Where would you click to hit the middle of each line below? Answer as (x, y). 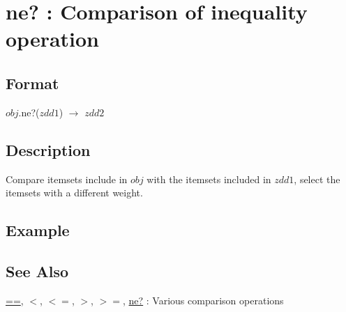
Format (32, 83)
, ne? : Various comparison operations (203, 300)
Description (48, 149)
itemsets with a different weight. (74, 193)
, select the (317, 179)
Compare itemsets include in (67, 179)
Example (38, 230)
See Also (37, 271)
